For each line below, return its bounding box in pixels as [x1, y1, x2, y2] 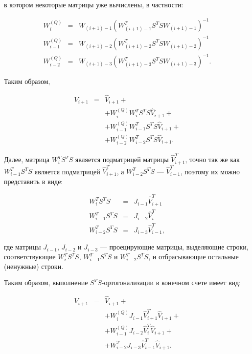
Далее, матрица [4, 154, 49, 165]
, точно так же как [185, 154, 240, 165]
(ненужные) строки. [4, 261, 64, 271]
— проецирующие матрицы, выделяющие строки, [100, 242, 249, 252]
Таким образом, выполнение [4, 277, 88, 288]
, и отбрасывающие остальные [148, 251, 239, 262]
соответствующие [4, 251, 56, 262]
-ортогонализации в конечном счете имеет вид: [101, 277, 241, 288]
